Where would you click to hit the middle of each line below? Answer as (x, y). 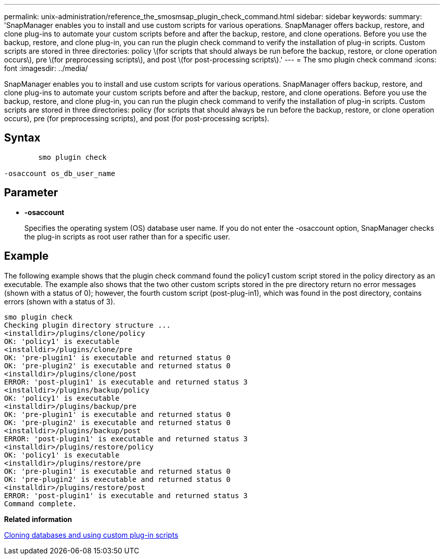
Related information (38, 519)
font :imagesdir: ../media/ (46, 68)
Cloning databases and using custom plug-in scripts (91, 535)
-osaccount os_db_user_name (60, 173)
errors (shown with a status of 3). (60, 301)
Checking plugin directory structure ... (87, 325)
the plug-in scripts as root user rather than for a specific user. (127, 236)
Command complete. (41, 503)
